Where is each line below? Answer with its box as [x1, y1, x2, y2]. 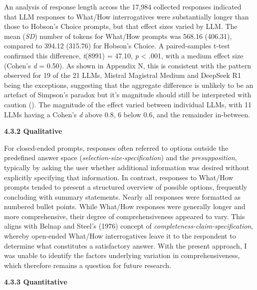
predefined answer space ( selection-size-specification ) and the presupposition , [4, 152, 237, 163]
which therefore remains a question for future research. [4, 260, 171, 270]
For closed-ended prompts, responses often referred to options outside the [4, 142, 229, 153]
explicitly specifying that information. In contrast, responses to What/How [4, 172, 234, 182]
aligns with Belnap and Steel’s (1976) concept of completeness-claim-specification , [4, 221, 254, 231]
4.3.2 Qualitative [4, 126, 62, 136]
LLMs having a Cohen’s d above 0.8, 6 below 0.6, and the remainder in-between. [4, 109, 251, 119]
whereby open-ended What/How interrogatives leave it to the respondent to [4, 231, 236, 241]
